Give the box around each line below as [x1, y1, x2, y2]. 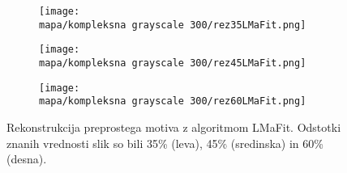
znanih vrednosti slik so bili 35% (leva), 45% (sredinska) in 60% [6, 134, 323, 151]
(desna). [6, 150, 47, 167]
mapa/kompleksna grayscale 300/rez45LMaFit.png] [39, 57, 306, 69]
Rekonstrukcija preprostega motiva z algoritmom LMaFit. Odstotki [6, 118, 341, 135]
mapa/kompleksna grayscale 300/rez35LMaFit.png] [39, 19, 306, 31]
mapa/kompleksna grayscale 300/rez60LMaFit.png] [39, 95, 306, 108]
